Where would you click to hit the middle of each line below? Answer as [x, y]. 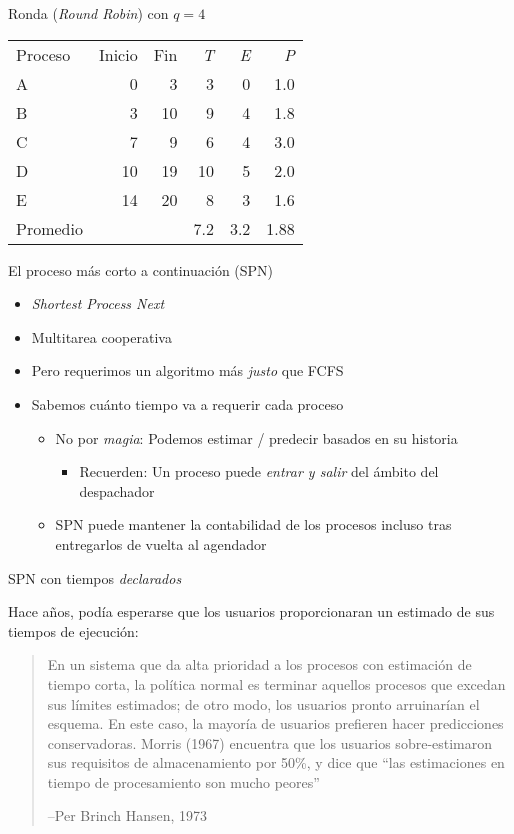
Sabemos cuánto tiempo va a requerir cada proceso [187, 403]
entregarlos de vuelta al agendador [161, 543]
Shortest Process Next [98, 303]
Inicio [118, 54]
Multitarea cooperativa [101, 336]
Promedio [49, 228]
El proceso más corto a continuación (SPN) [141, 269]
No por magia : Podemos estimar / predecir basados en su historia [256, 437]
